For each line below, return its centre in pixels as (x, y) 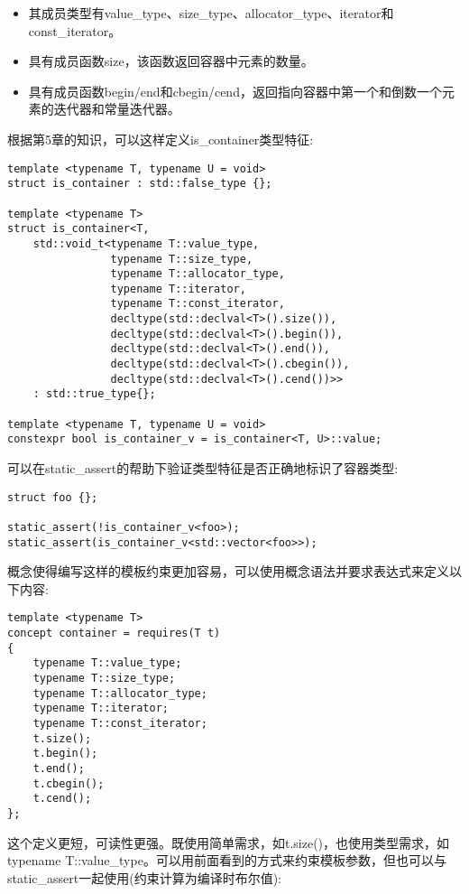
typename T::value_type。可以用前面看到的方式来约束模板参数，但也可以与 (227, 860)
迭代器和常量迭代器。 (117, 109)
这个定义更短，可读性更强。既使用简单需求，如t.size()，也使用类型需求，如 (229, 842)
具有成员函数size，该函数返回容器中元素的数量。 (171, 61)
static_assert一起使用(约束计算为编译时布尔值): (144, 877)
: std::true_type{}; (94, 394)
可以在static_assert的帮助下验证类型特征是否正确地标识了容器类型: (203, 468)
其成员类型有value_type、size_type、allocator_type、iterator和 (211, 13)
